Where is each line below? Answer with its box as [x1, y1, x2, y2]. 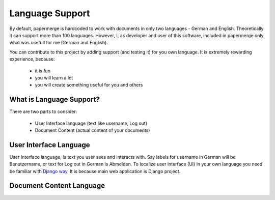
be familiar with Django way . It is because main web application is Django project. [9, 168, 181, 174]
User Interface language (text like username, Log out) [35, 120, 148, 126]
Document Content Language [9, 181, 105, 190]
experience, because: [9, 56, 56, 62]
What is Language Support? [9, 95, 100, 104]
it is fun [35, 68, 51, 74]
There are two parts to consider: [9, 108, 77, 115]
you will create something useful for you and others [35, 82, 143, 88]
